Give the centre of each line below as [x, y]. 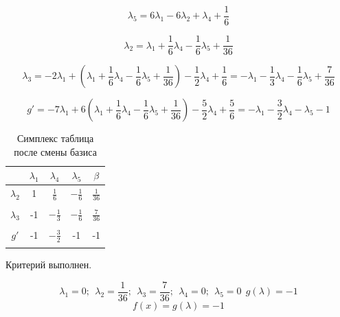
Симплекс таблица [55, 138]
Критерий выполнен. [49, 265]
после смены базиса [55, 151]
